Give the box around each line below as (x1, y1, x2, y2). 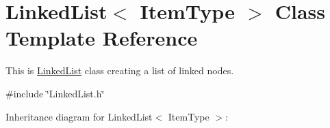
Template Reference (5, 24, 198, 52)
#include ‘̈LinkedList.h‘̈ (5, 86, 105, 100)
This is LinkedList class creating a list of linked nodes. (5, 63, 234, 78)
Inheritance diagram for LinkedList (5, 109, 153, 123)
